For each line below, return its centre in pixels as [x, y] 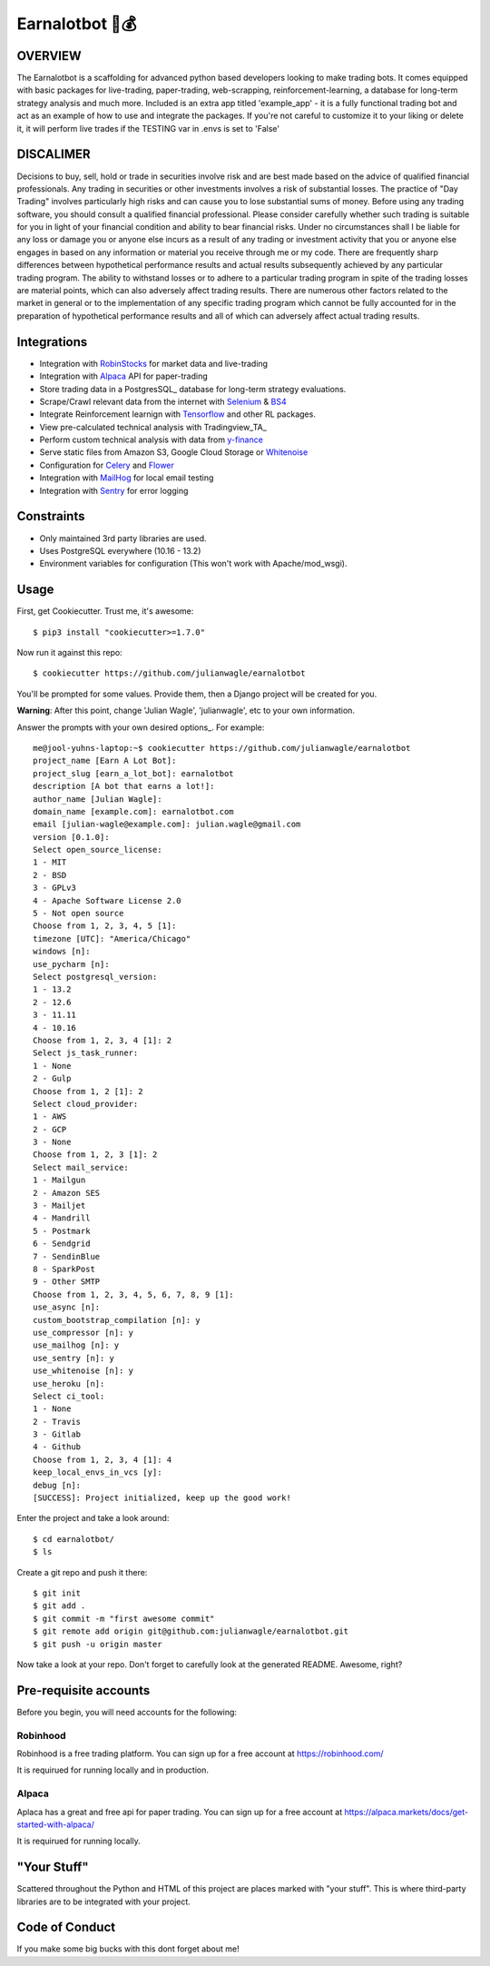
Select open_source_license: [98, 850]
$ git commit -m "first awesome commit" [124, 1618]
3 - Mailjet [59, 1206]
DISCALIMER [54, 154]
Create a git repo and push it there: [82, 1572]
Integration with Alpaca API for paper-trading [123, 376]
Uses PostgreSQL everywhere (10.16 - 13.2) [120, 550]
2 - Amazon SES [67, 1193]
